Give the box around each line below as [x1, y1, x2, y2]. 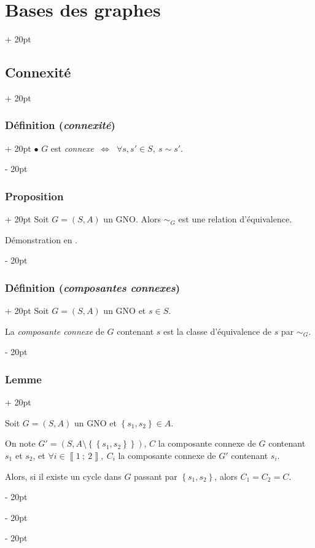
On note [5, 437, 36, 450]
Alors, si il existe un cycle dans [5, 469, 122, 482]
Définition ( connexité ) [5, 117, 115, 133]
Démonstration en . [5, 233, 78, 246]
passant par [134, 469, 177, 482]
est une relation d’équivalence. [178, 213, 292, 225]
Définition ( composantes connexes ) [5, 280, 180, 295]
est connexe [50, 141, 94, 154]
